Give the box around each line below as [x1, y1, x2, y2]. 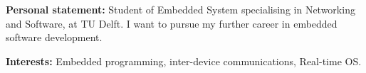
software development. [6, 30, 103, 45]
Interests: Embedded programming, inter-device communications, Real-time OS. [6, 53, 362, 68]
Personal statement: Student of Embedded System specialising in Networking [6, 2, 355, 16]
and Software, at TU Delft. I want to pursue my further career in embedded [6, 16, 338, 30]
